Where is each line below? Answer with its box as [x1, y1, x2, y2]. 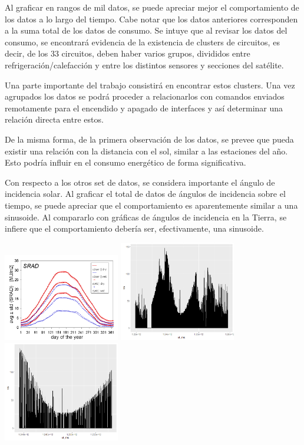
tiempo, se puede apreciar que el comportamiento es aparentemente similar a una [5, 199, 298, 211]
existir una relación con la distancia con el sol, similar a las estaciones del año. [5, 144, 288, 157]
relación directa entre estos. [5, 113, 104, 126]
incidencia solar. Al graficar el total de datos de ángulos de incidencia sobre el [5, 187, 286, 200]
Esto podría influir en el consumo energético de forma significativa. [5, 156, 246, 169]
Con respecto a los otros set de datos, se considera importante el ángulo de [5, 176, 275, 188]
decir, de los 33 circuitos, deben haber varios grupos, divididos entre [5, 47, 250, 60]
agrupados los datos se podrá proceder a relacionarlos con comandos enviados [5, 90, 285, 103]
